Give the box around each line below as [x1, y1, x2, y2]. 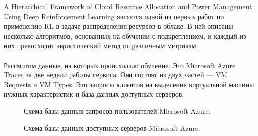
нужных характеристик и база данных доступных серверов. [4, 89, 184, 99]
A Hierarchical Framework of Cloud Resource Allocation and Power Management [4, 1, 252, 11]
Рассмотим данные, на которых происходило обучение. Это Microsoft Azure [4, 60, 236, 70]
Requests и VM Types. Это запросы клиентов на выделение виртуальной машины [4, 79, 254, 89]
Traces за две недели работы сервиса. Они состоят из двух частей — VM [4, 69, 228, 80]
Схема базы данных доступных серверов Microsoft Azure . [24, 122, 200, 133]
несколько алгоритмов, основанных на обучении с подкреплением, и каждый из [4, 30, 246, 41]
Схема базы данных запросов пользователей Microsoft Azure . [24, 105, 211, 116]
